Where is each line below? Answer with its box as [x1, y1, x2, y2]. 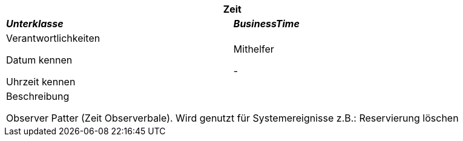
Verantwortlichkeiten [6, 32, 100, 44]
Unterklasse [6, 18, 64, 30]
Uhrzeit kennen [6, 76, 76, 88]
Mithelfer [233, 43, 274, 55]
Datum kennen [6, 54, 73, 66]
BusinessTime [233, 18, 300, 30]
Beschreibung [6, 90, 70, 102]
